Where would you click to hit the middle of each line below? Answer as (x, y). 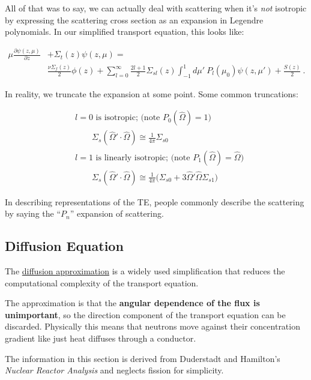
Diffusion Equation (64, 246)
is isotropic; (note (128, 118)
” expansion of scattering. (117, 213)
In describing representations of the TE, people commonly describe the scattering (155, 201)
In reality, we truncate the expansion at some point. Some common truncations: (152, 93)
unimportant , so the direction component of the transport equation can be (145, 314)
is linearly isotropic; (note (143, 158)
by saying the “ (33, 213)
